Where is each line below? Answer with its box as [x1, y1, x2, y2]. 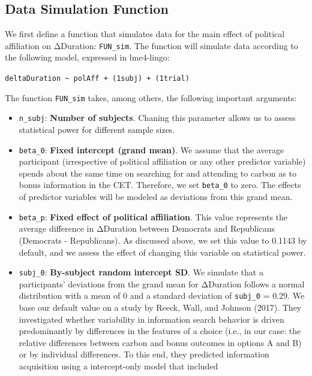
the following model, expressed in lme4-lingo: [5, 51, 170, 63]
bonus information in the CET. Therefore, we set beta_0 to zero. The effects [19, 178, 301, 191]
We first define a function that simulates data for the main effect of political [5, 28, 285, 40]
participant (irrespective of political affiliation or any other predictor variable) [19, 155, 306, 168]
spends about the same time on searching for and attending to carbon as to [19, 166, 296, 179]
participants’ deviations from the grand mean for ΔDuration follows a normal [19, 277, 305, 290]
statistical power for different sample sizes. [19, 123, 175, 136]
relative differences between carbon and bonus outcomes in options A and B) [19, 336, 302, 348]
